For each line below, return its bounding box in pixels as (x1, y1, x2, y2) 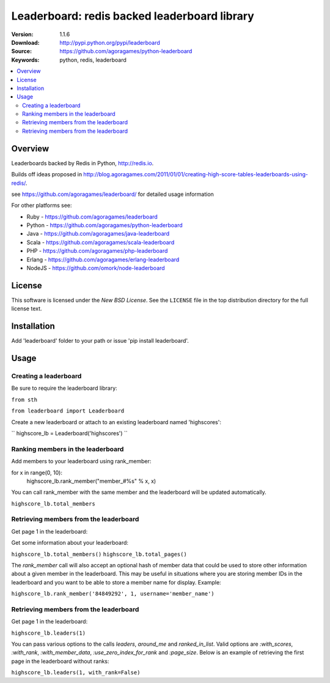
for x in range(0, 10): (11, 469, 62, 476)
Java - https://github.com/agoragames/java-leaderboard (26, 230, 170, 237)
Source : (11, 48, 32, 55)
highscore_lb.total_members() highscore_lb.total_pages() (11, 551, 188, 558)
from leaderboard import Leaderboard (11, 408, 125, 414)
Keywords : (11, 56, 40, 64)
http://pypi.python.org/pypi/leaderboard (59, 39, 160, 46)
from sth (11, 396, 38, 403)
